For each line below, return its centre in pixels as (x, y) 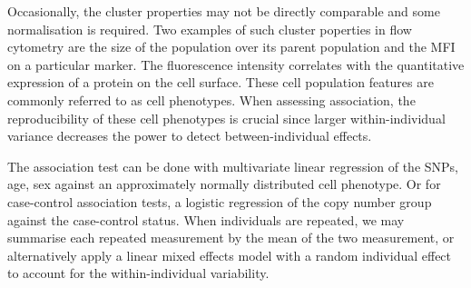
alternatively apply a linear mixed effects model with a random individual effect (230, 255)
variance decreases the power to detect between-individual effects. (190, 136)
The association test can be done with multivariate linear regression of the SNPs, (233, 166)
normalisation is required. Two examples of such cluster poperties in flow (210, 29)
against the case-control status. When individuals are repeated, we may (206, 219)
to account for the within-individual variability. (138, 273)
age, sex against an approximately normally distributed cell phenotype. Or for (224, 184)
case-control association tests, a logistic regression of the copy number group (220, 201)
